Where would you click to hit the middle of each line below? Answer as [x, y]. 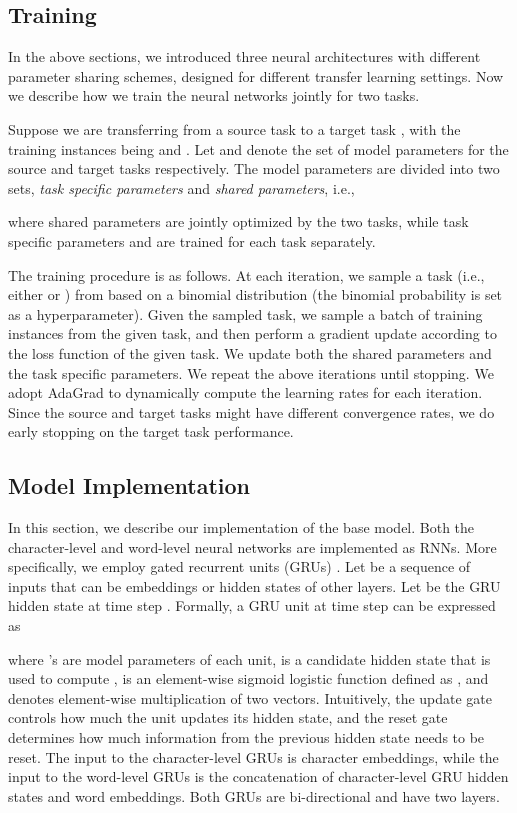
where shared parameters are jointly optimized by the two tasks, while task [238, 221]
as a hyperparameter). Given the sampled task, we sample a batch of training [245, 313]
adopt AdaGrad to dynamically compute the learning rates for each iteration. [245, 392]
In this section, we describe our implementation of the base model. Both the [241, 527]
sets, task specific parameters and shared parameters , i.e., [181, 187]
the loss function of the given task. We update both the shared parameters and [250, 352]
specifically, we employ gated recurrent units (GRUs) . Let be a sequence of [239, 566]
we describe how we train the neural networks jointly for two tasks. [214, 95]
